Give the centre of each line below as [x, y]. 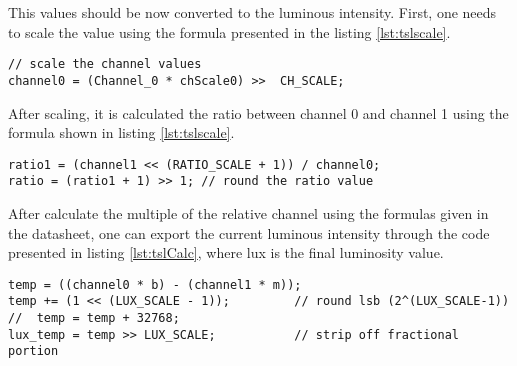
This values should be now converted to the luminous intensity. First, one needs [252, 12]
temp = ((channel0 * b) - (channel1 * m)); [155, 284]
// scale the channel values [105, 64]
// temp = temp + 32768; [94, 318]
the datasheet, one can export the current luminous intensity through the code [249, 232]
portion [33, 351]
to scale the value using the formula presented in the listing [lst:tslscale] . [229, 31]
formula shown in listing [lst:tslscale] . [121, 132]
